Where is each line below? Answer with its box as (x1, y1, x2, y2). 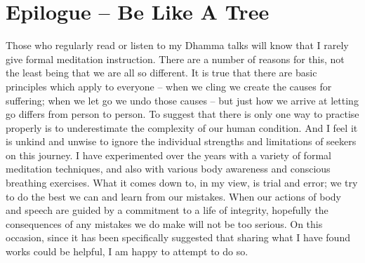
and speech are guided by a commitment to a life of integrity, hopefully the (6, 203, 328, 217)
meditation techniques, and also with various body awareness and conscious (6, 161, 331, 176)
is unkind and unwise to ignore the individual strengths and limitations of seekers (6, 134, 357, 149)
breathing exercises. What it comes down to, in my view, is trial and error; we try (6, 175, 358, 190)
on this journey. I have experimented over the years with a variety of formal (6, 147, 331, 162)
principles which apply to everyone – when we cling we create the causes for (6, 79, 332, 93)
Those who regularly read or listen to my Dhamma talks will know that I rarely (6, 38, 349, 53)
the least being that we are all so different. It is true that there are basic (6, 65, 317, 80)
